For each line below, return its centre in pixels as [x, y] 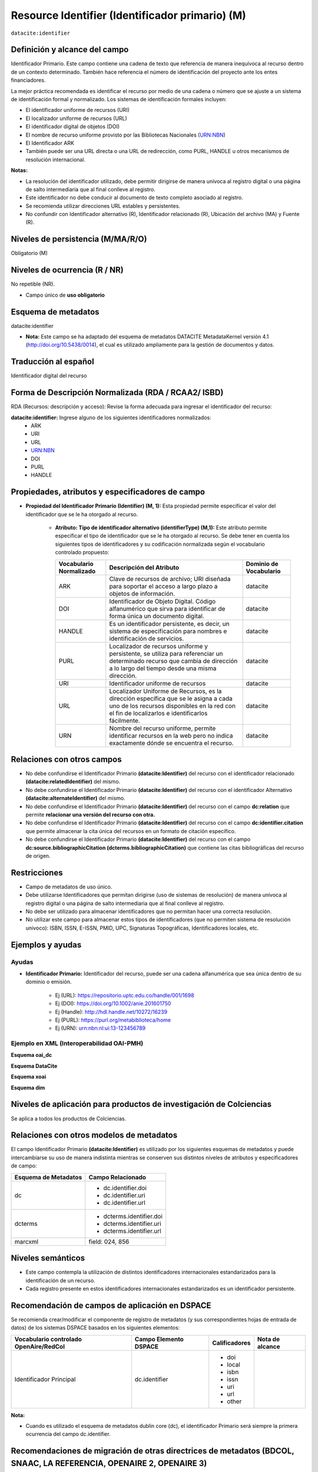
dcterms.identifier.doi [133, 1216]
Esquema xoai [29, 1077]
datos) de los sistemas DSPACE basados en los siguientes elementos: [95, 1328]
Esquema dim [28, 1088]
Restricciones [37, 872]
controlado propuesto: [82, 552]
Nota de [268, 1339]
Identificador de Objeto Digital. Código [163, 601]
